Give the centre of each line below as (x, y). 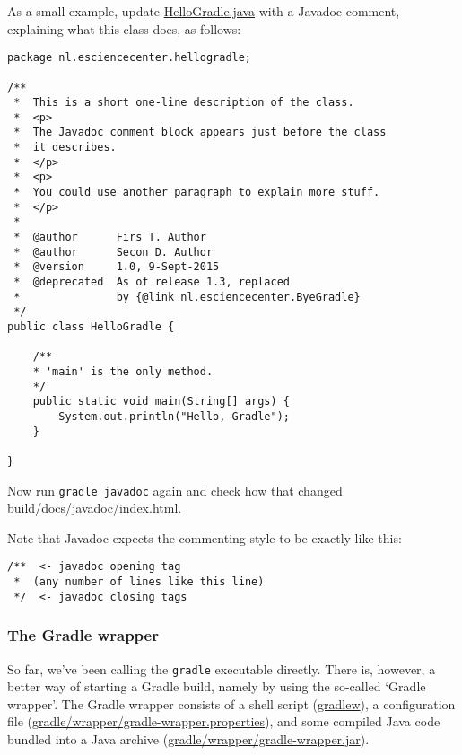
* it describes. (65, 148)
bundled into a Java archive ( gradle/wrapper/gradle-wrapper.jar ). (188, 739)
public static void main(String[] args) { (161, 402)
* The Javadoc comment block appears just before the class (200, 132)
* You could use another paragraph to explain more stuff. (197, 193)
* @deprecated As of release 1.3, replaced (152, 282)
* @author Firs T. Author (110, 237)
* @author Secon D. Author (113, 252)
